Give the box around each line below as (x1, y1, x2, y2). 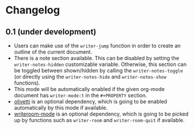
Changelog (5, 4, 60, 17)
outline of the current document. (13, 48, 92, 55)
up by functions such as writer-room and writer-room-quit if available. (13, 117, 185, 123)
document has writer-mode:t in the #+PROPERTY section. (13, 92, 147, 99)
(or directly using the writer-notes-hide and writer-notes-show (13, 74, 167, 80)
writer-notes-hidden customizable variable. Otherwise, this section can (13, 61, 187, 68)
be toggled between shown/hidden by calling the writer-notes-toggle (13, 67, 183, 74)
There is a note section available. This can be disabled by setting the (13, 55, 179, 61)
